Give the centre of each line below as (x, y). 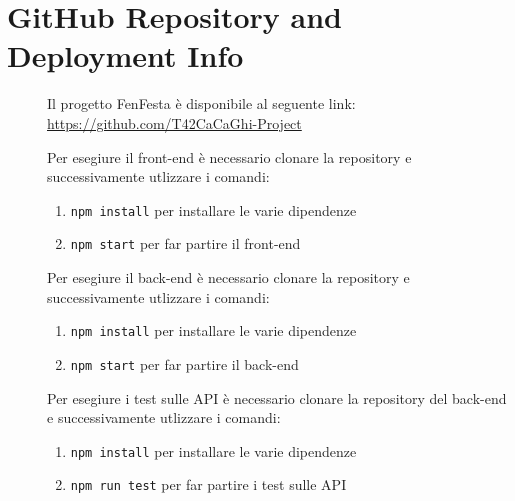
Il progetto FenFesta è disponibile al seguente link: (201, 103)
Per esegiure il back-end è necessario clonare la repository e (228, 277)
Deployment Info (125, 55)
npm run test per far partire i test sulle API (208, 484)
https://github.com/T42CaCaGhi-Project (174, 122)
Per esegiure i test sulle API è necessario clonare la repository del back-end (277, 397)
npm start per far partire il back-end (184, 363)
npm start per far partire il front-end (185, 243)
